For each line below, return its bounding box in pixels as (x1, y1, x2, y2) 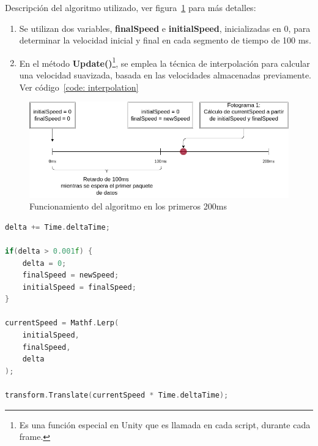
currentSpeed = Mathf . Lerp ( (5, 319, 119, 328)
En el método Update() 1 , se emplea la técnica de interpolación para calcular (19, 55, 310, 69)
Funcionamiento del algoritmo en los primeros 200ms (29, 200, 227, 213)
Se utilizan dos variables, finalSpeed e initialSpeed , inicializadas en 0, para (19, 21, 311, 34)
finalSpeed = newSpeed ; (22, 271, 119, 280)
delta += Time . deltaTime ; (5, 222, 110, 232)
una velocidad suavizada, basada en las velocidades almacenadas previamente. (19, 69, 311, 81)
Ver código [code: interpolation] (19, 80, 139, 93)
